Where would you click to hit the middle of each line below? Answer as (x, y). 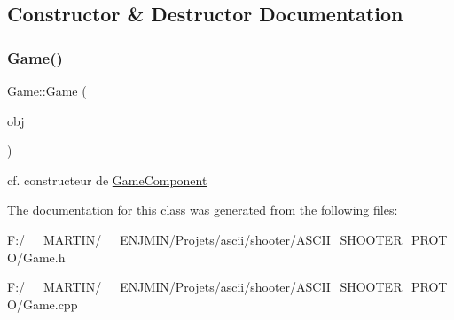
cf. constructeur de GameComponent (107, 180)
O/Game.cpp (43, 304)
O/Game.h (36, 257)
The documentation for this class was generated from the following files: (203, 210)
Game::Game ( (47, 90)
